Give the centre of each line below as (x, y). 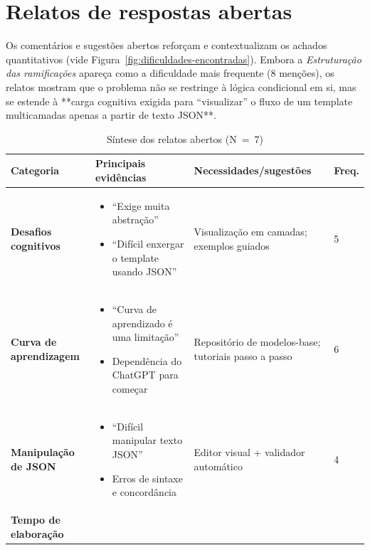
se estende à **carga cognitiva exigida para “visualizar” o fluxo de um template (179, 101)
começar (130, 388)
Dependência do (147, 360)
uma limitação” (146, 337)
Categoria (35, 170)
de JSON (33, 466)
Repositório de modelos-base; (257, 342)
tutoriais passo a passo (243, 355)
